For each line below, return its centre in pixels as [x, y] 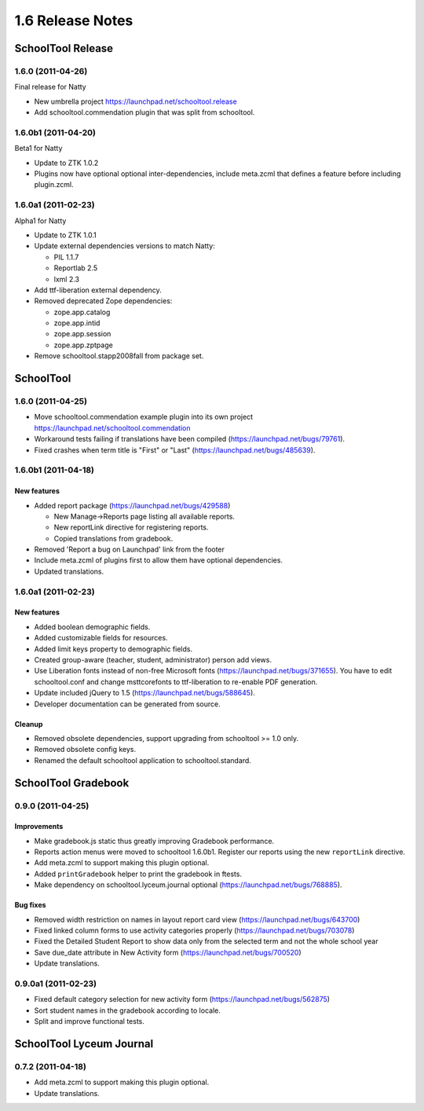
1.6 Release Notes [74, 20]
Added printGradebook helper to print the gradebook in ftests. [138, 874]
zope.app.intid [77, 323]
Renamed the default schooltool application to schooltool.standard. [143, 760]
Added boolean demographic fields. [92, 627]
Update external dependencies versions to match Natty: [125, 246]
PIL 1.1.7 [66, 257]
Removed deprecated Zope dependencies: [103, 301]
